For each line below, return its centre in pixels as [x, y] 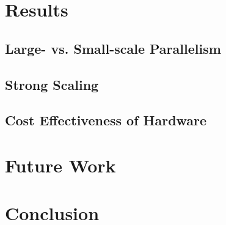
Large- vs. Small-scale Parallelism [113, 48]
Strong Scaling [52, 84]
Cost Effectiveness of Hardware [106, 120]
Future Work [60, 165]
